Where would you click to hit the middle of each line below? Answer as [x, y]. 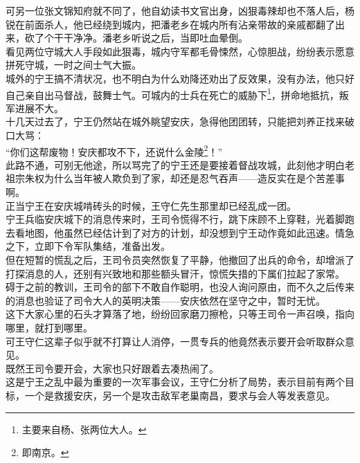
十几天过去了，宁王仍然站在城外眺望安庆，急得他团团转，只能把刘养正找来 [175, 121]
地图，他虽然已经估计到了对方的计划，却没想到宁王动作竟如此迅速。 [180, 232]
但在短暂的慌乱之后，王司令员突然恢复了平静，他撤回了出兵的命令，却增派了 [180, 260]
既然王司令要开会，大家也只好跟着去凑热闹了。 [112, 368]
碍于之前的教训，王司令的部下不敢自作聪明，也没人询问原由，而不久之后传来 [180, 287]
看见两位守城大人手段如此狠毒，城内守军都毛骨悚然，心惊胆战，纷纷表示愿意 [180, 51]
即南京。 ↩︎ [45, 452]
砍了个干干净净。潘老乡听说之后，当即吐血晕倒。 [136, 38]
